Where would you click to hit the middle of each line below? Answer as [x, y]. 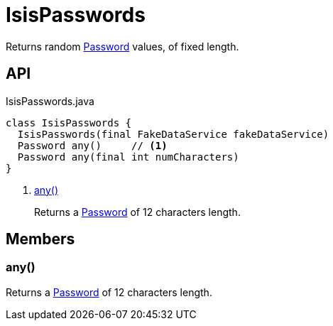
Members [40, 239]
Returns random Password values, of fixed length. [122, 46]
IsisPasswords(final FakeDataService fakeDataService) [173, 134]
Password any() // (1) [92, 145]
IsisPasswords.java [50, 101]
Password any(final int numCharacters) [128, 157]
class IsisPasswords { [69, 123]
